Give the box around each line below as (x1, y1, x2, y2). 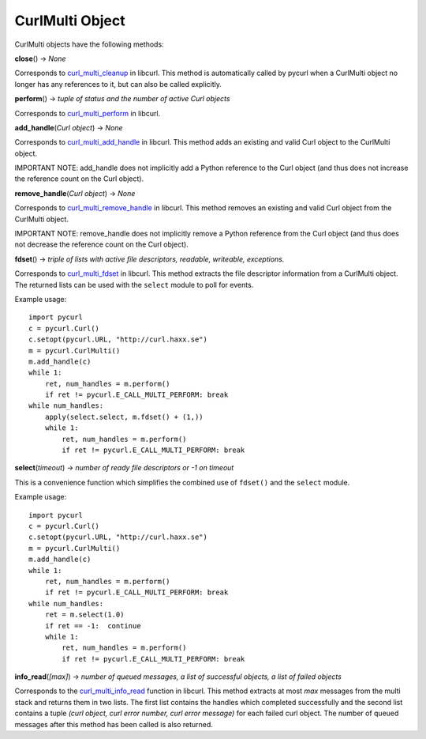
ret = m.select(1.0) (44, 610, 125, 620)
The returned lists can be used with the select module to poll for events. (14, 280, 254, 289)
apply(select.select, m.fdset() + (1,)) (44, 412, 204, 421)
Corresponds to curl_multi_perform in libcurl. (14, 108, 161, 118)
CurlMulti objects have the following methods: (14, 40, 165, 49)
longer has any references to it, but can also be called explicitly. (14, 79, 222, 89)
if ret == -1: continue (44, 621, 141, 630)
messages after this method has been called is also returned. (14, 719, 213, 729)
